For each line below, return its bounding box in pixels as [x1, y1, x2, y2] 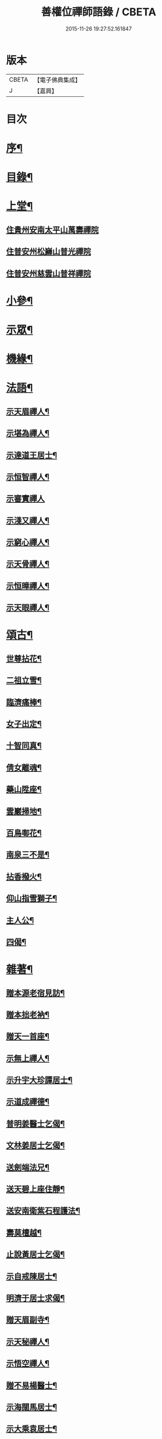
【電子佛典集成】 [33, 76, 81, 84]
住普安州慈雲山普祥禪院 [6, 268, 91, 278]
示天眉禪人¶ [6, 406, 50, 416]
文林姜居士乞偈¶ [6, 1141, 65, 1151]
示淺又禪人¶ [6, 515, 50, 526]
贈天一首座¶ [6, 1031, 50, 1041]
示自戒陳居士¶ [6, 1271, 58, 1281]
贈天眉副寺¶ [6, 1315, 50, 1325]
